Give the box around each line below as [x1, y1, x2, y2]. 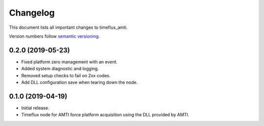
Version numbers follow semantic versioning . [9, 33, 100, 39]
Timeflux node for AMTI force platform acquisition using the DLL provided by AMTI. [21, 112, 189, 118]
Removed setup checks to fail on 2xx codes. [21, 72, 111, 78]
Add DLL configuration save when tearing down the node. [21, 80, 138, 85]
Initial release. [21, 105, 49, 111]
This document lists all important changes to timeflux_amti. [9, 24, 128, 30]
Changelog [9, 7, 55, 18]
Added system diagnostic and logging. [21, 66, 99, 72]
